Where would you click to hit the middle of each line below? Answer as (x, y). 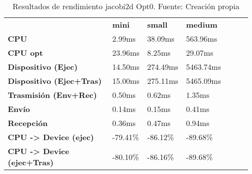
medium (202, 24)
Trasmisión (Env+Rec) (52, 95)
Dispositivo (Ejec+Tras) (55, 81)
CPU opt (25, 53)
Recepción (28, 123)
